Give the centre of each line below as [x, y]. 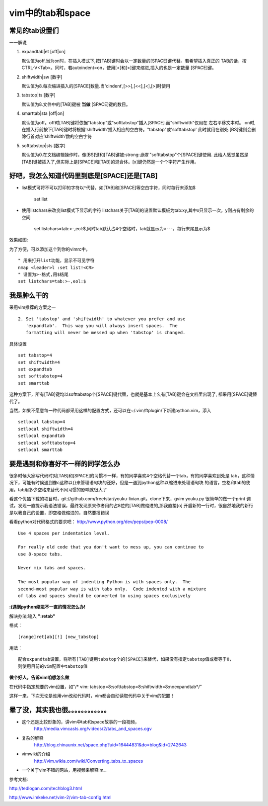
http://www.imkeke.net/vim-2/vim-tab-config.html [60, 798]
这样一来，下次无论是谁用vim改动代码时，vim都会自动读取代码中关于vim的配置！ [92, 696]
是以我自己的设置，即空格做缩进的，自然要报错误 [59, 513]
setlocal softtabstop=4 [47, 443]
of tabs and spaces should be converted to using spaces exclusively [104, 596]
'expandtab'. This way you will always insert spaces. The [102, 326]
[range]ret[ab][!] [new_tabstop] [59, 637]
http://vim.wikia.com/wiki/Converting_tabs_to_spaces [89, 761]
